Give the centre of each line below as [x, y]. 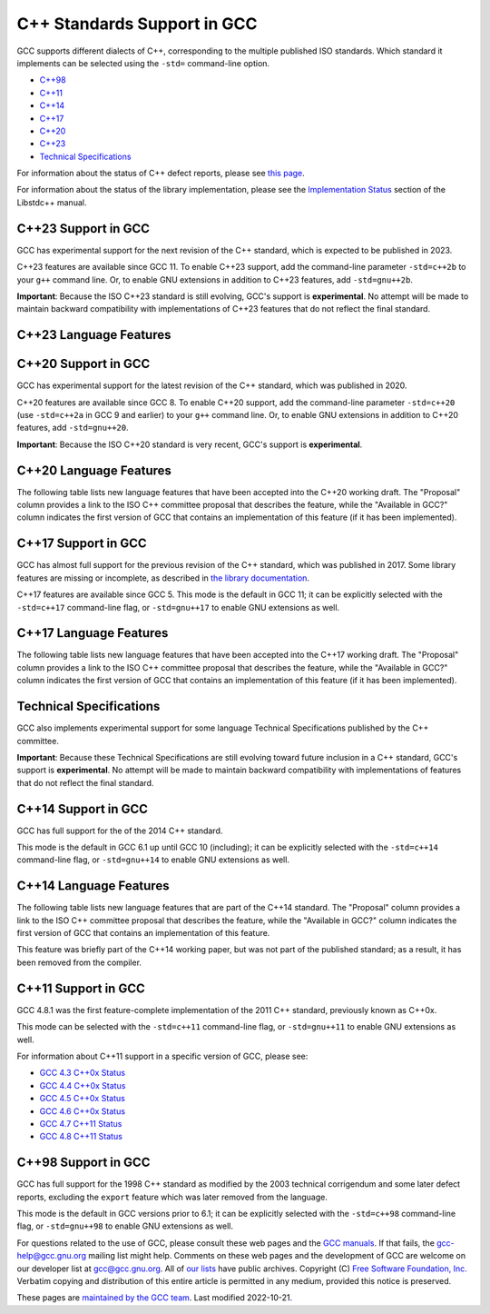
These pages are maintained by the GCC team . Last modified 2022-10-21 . [155, 1298]
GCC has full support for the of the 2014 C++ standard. [120, 831]
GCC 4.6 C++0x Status [83, 1111]
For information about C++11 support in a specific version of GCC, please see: [162, 1056]
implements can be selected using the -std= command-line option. [143, 63]
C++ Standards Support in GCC [137, 24]
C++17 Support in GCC [82, 544]
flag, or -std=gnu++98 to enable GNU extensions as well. [125, 1226]
